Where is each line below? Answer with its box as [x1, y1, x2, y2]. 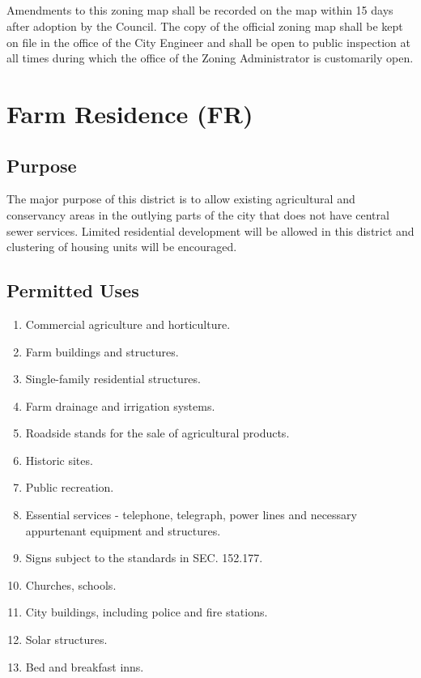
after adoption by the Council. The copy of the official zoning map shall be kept [6, 17, 403, 34]
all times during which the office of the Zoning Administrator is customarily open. [6, 49, 414, 66]
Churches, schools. [25, 576, 117, 593]
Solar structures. [25, 631, 108, 648]
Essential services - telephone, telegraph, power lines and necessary [25, 506, 357, 523]
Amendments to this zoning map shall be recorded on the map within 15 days [6, 2, 393, 19]
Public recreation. [25, 479, 114, 496]
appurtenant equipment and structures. [25, 522, 221, 539]
